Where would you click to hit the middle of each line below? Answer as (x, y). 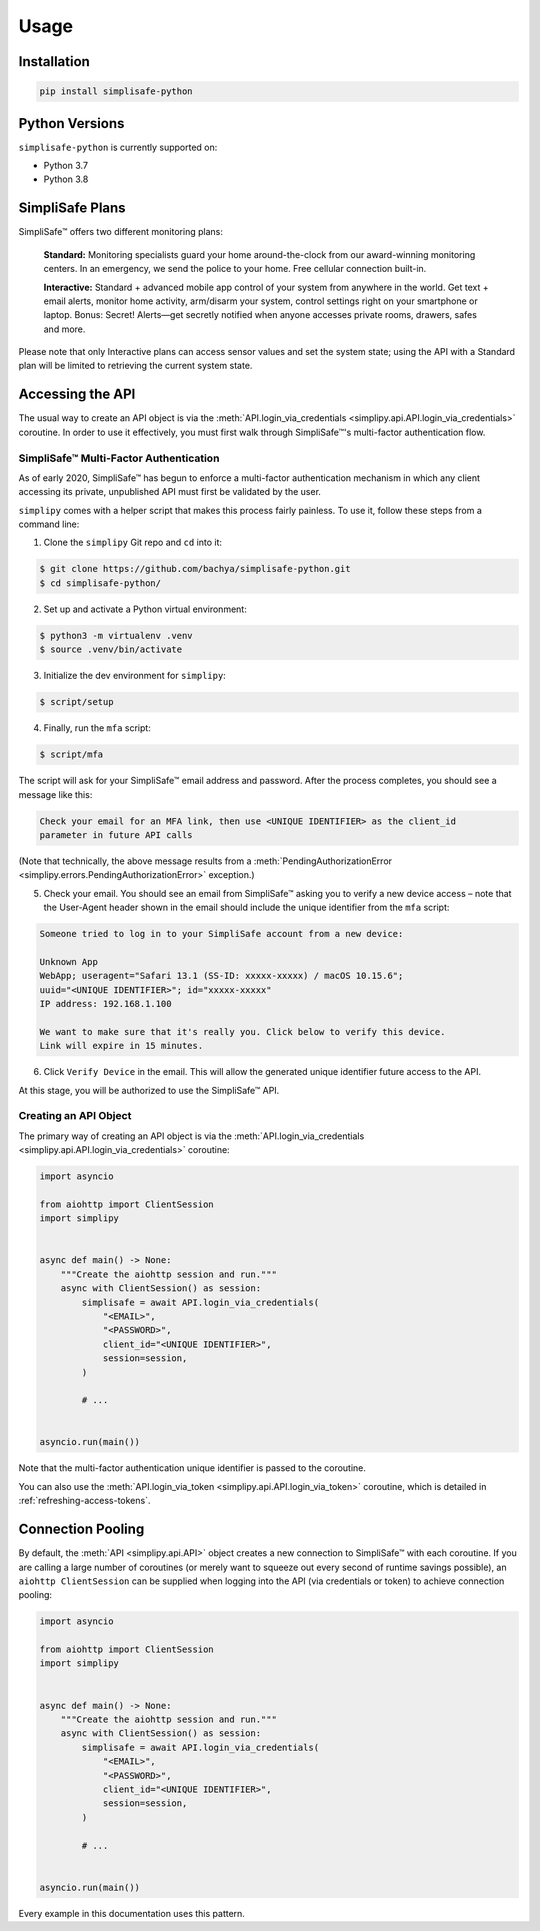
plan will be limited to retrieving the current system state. (135, 366)
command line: (49, 524)
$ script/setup (76, 702)
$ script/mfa (71, 754)
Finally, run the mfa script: (97, 728)
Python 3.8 (66, 179)
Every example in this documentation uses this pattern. (131, 1913)
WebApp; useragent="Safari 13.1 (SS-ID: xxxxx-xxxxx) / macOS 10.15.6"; (221, 976)
